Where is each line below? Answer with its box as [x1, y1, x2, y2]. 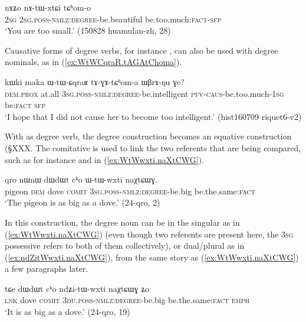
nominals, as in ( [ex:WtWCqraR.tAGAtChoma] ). [5, 56, 182, 68]
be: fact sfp [5, 99, 45, 111]
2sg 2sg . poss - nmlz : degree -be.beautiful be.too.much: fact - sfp [5, 12, 222, 25]
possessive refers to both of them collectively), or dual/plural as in [5, 239, 245, 252]
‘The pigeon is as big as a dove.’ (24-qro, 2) [5, 196, 160, 209]
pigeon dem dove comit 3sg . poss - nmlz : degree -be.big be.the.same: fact [5, 184, 255, 197]
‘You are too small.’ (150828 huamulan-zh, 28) [5, 24, 171, 37]
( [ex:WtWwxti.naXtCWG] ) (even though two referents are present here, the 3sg [5, 227, 294, 240]
